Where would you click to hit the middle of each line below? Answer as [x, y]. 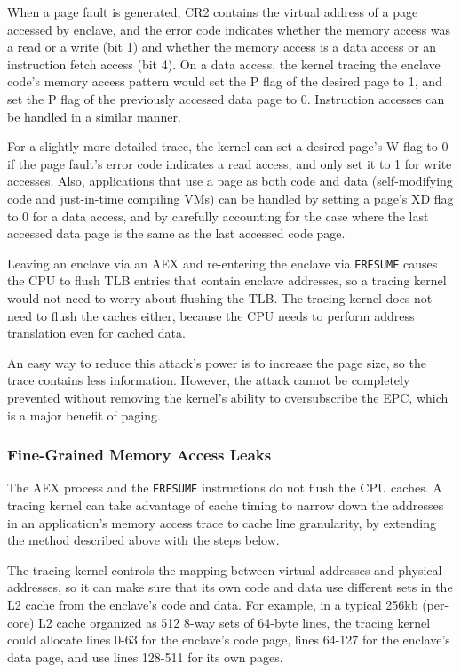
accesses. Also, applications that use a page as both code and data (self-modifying [230, 181]
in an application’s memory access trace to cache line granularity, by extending [222, 522]
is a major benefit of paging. [84, 415]
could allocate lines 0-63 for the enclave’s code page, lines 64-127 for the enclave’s [229, 640]
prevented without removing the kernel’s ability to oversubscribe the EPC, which [228, 397]
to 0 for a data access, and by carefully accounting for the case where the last [218, 216]
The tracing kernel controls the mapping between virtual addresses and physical [225, 569]
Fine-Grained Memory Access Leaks [139, 455]
